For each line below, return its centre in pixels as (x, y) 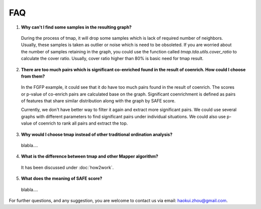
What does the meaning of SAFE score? (62, 178)
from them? (33, 76)
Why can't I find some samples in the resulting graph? (76, 27)
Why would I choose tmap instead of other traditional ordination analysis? (97, 134)
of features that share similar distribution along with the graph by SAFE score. (98, 101)
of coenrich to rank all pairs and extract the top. (80, 123)
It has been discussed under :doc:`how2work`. (67, 167)
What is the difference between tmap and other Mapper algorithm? (90, 156)
